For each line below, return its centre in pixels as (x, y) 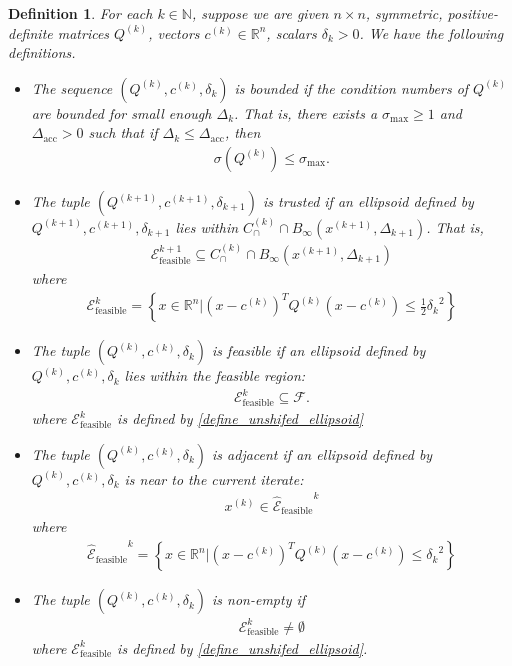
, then (242, 132)
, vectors (174, 32)
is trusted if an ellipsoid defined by (368, 201)
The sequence (72, 87)
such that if (123, 132)
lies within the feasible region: (215, 375)
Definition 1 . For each (80, 13)
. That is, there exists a (306, 112)
